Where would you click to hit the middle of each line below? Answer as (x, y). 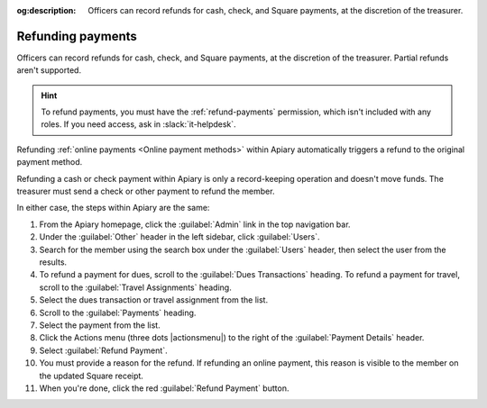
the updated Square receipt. (92, 376)
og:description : (46, 10)
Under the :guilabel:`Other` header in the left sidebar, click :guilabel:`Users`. (179, 237)
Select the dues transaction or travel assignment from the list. (154, 300)
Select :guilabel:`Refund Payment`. (103, 350)
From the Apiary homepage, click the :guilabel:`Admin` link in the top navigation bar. (195, 224)
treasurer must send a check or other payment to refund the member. (146, 191)
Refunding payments (77, 36)
